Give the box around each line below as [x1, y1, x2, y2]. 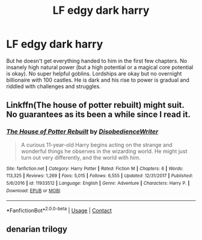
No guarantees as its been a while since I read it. [6, 109, 191, 120]
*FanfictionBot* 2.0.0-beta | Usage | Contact [6, 206, 112, 214]
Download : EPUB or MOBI [6, 187, 61, 194]
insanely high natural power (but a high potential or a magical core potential [6, 64, 194, 71]
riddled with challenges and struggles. [6, 82, 101, 90]
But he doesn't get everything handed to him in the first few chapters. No [6, 57, 188, 64]
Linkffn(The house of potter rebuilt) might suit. [6, 100, 185, 110]
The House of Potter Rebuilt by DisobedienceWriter [6, 127, 159, 136]
